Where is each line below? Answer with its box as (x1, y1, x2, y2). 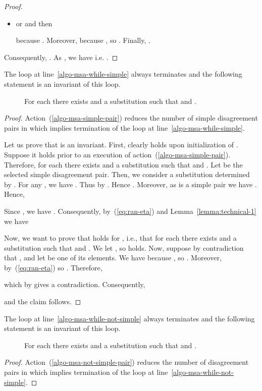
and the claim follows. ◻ (4, 296, 81, 307)
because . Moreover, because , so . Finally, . (16, 35, 150, 45)
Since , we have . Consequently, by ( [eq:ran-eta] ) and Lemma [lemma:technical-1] (4, 205, 256, 216)
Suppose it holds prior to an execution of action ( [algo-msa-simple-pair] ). (4, 149, 231, 159)
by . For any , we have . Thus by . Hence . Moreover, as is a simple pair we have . (4, 179, 257, 189)
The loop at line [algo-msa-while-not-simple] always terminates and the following (4, 313, 255, 323)
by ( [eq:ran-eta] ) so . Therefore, (4, 262, 102, 272)
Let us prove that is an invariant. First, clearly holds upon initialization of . (4, 139, 238, 150)
